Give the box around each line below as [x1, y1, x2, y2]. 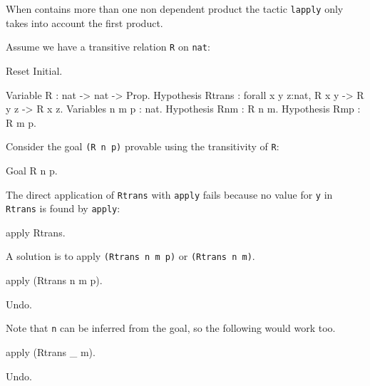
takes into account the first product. [6, 15, 163, 30]
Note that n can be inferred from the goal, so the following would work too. [6, 320, 336, 335]
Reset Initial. [6, 63, 63, 78]
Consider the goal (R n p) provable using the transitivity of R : [6, 139, 279, 154]
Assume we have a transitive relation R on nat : [6, 39, 210, 54]
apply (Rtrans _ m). [6, 344, 96, 359]
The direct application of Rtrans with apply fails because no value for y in [6, 187, 333, 202]
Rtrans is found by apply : [6, 201, 120, 216]
